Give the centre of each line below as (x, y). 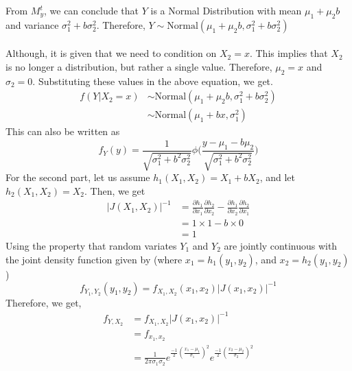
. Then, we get (115, 190)
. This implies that (289, 53)
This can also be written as (63, 131)
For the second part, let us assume (78, 177)
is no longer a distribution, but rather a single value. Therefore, (139, 66)
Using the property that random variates (91, 245)
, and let (277, 177)
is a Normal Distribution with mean (226, 10)
